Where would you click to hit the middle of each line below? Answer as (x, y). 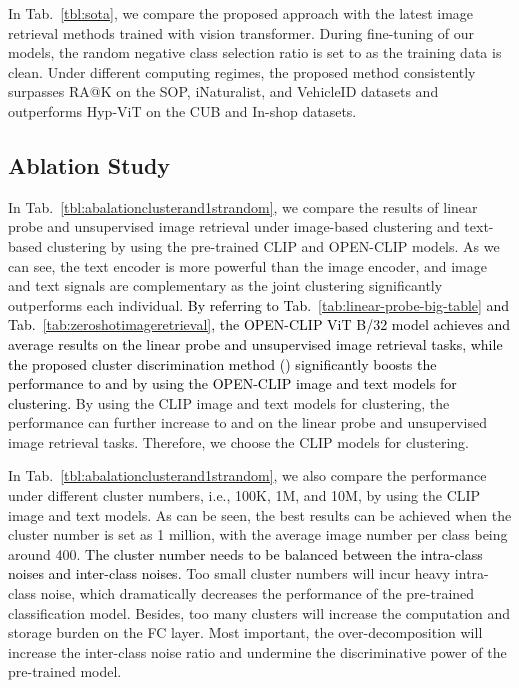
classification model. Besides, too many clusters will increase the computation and (259, 612)
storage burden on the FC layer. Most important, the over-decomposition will (245, 632)
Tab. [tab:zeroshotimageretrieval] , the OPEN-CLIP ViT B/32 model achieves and (259, 324)
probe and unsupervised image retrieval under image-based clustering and (234, 226)
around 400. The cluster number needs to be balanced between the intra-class (245, 553)
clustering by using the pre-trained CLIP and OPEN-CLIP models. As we (273, 245)
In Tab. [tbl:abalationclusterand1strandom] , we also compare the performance (247, 475)
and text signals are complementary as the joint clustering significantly (225, 285)
